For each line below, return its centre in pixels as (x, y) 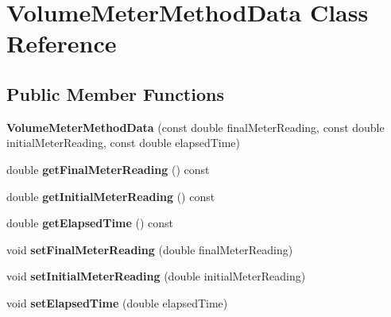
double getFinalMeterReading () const (108, 169)
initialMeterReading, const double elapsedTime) (124, 143)
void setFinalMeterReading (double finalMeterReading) (150, 249)
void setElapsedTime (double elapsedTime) (117, 302)
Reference (62, 43)
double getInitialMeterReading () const (111, 196)
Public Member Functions (115, 93)
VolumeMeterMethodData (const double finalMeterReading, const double (195, 127)
